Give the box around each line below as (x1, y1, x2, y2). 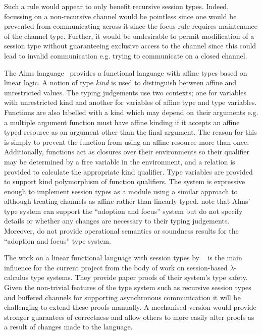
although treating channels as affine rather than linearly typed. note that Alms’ (4, 196, 250, 206)
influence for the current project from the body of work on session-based (4, 262, 228, 272)
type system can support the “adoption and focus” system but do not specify (4, 205, 243, 216)
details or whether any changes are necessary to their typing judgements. (4, 215, 230, 226)
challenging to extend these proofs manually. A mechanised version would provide (4, 302, 256, 312)
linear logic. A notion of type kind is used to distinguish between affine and (4, 77, 237, 88)
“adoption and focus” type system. (4, 235, 111, 246)
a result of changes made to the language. (4, 321, 133, 332)
